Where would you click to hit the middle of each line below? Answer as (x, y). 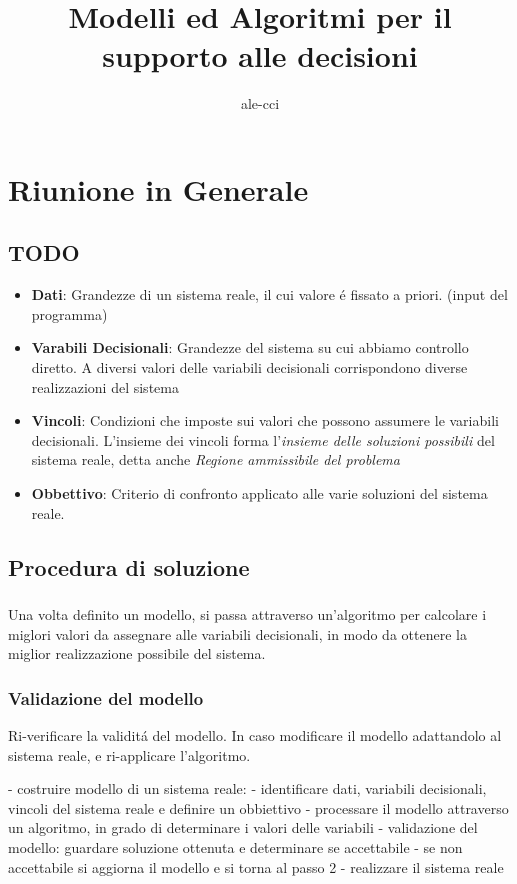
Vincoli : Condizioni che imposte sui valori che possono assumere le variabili (265, 420)
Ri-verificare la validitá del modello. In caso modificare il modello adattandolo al (255, 734)
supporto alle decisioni (260, 55)
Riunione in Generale (158, 188)
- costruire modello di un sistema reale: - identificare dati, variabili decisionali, (247, 788)
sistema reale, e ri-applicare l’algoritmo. (129, 754)
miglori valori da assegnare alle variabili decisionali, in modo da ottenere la (237, 633)
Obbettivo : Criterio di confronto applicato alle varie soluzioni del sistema (259, 493)
